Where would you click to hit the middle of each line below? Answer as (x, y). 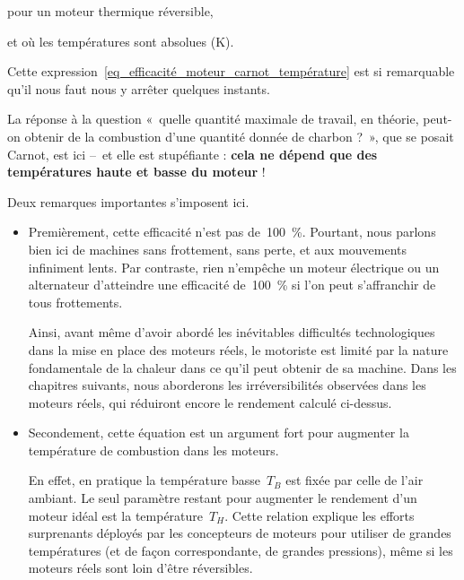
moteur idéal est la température (116, 515)
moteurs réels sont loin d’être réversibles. (140, 568)
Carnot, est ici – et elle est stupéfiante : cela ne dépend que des (193, 154)
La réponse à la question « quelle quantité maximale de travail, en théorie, (213, 119)
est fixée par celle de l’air (355, 480)
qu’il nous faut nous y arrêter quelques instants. (139, 88)
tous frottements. (75, 302)
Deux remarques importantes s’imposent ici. (128, 201)
